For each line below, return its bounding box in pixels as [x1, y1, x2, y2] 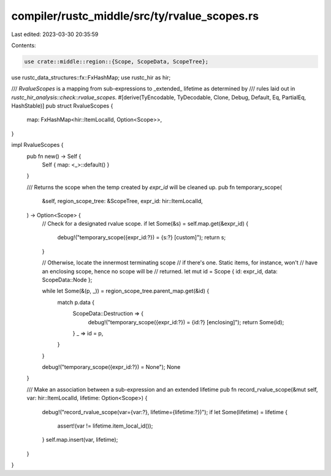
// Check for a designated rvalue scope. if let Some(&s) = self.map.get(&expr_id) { [42, 220, 249, 227]
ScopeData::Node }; [42, 276, 93, 283]
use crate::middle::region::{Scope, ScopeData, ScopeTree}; [24, 58, 209, 65]
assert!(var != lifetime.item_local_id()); [57, 422, 153, 430]
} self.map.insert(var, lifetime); [42, 436, 118, 444]
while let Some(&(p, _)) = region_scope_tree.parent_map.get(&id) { [42, 288, 210, 295]
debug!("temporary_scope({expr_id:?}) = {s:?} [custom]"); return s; [57, 234, 226, 241]
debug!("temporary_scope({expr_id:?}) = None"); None [42, 363, 181, 371]
